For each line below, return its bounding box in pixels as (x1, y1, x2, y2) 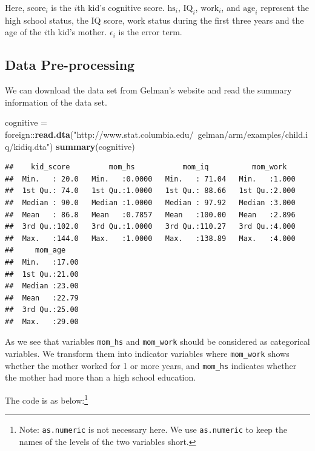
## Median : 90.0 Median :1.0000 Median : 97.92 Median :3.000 (5, 198, 296, 207)
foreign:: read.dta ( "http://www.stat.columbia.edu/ (5, 127, 194, 140)
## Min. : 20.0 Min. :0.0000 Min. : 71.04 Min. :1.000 (5, 174, 296, 183)
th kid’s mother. (47, 25, 107, 38)
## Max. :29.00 (5, 317, 79, 326)
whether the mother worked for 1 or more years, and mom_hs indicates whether (5, 359, 297, 371)
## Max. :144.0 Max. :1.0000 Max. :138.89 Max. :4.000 (5, 234, 296, 243)
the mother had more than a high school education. (5, 371, 196, 384)
